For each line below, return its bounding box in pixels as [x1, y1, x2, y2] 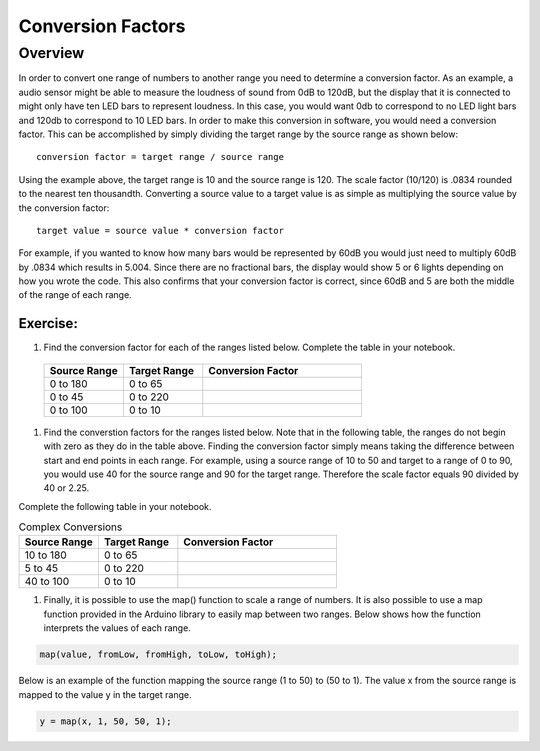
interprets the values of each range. [43, 622, 192, 634]
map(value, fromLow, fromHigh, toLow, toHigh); [39, 649, 277, 660]
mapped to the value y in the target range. [18, 688, 192, 700]
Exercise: [18, 315, 79, 332]
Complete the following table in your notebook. [18, 500, 212, 512]
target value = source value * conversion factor [36, 225, 285, 236]
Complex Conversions [18, 520, 123, 534]
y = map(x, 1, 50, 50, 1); [39, 715, 172, 727]
